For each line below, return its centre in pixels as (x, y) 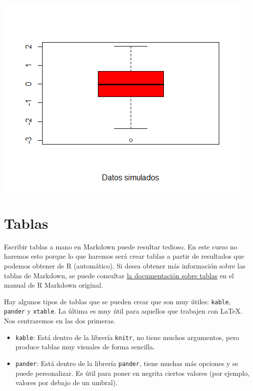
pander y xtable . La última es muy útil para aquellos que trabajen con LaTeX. (123, 311)
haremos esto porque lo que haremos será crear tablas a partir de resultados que (124, 256)
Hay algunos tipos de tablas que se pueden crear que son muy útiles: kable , (117, 301)
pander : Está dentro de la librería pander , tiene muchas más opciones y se (127, 363)
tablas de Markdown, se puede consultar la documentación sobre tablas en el (119, 275)
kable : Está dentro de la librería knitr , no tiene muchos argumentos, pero (127, 337)
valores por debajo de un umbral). (67, 382)
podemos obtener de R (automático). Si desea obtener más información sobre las (125, 265)
